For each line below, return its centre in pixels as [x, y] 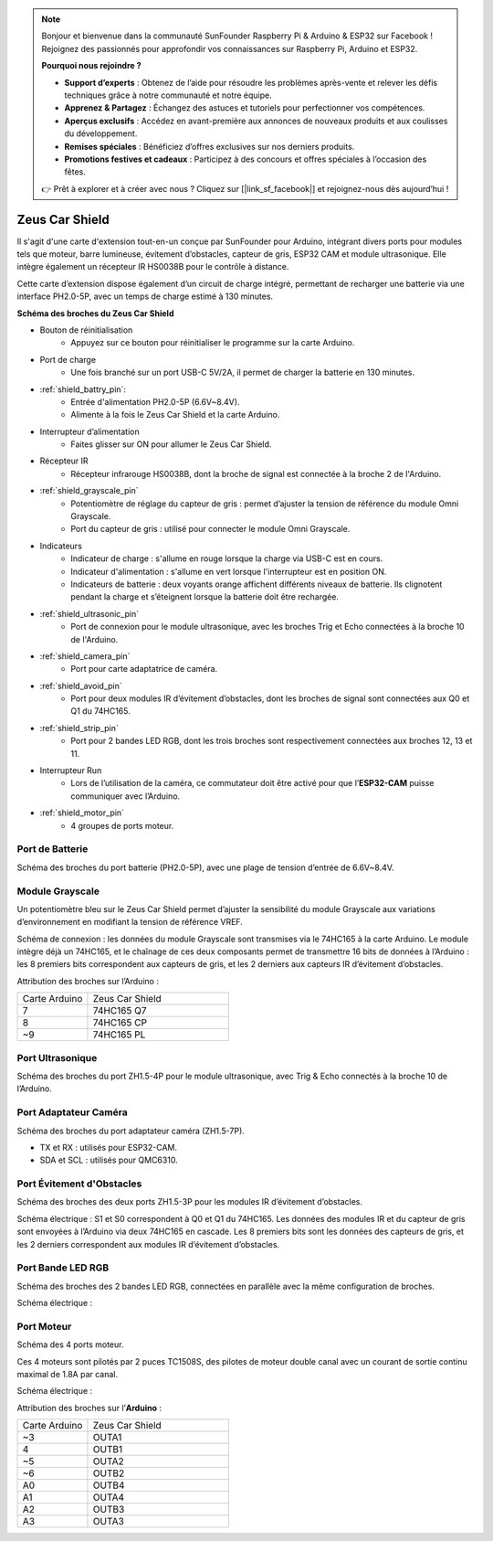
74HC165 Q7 [120, 1011]
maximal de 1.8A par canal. [68, 1375]
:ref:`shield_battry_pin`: [83, 389]
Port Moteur [44, 1326]
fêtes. [75, 172]
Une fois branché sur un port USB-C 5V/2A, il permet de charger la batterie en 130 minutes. [243, 372]
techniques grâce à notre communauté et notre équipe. [168, 95]
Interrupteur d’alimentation [90, 431]
